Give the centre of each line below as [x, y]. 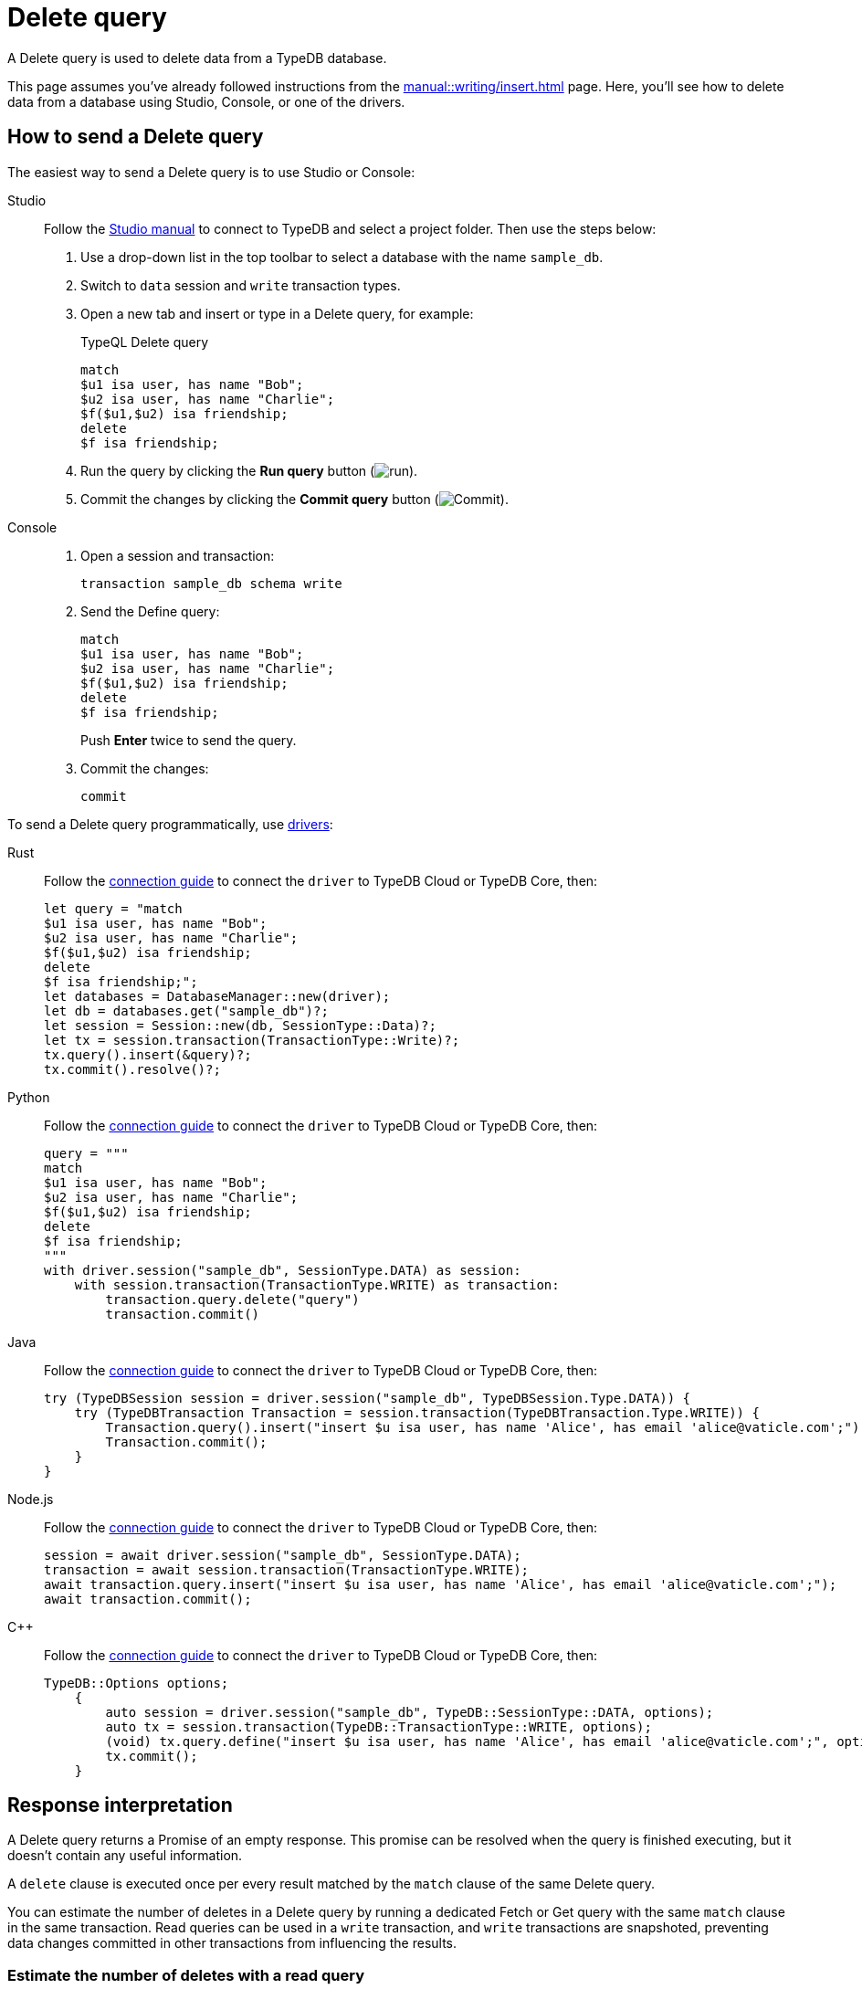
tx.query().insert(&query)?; [148, 1054]
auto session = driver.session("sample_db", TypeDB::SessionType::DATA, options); [410, 1712]
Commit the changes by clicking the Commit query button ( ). [294, 499]
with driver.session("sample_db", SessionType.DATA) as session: [283, 1270]
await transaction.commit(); [148, 1599]
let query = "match [113, 908]
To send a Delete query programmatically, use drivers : [170, 824]
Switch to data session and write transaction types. [241, 285]
